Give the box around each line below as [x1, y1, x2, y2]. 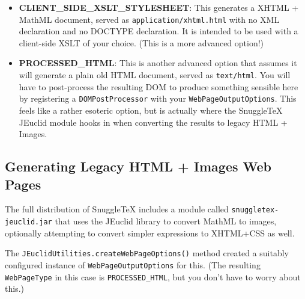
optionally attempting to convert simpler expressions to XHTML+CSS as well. [5, 226, 295, 239]
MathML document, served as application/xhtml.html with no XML [19, 13, 280, 25]
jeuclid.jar [5, 217, 52, 226]
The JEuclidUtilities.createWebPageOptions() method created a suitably [5, 247, 289, 259]
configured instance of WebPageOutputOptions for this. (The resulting [5, 258, 261, 271]
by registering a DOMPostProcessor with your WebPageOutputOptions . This [19, 92, 297, 105]
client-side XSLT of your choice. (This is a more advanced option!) [19, 36, 264, 49]
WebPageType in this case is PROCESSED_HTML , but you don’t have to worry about [5, 270, 301, 283]
